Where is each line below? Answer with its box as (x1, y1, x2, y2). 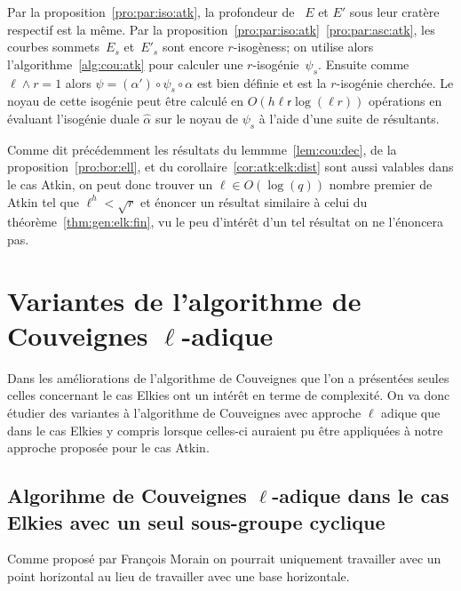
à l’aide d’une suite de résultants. (258, 108, 440, 127)
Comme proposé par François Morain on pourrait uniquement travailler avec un (7, 549, 441, 568)
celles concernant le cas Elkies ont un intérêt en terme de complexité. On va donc (7, 386, 450, 404)
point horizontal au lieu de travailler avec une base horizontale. (7, 566, 350, 585)
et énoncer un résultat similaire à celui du (140, 192, 368, 211)
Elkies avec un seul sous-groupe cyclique (7, 507, 385, 535)
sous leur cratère (349, 3, 440, 20)
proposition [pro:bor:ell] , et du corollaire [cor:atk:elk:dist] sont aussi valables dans (7, 157, 454, 176)
